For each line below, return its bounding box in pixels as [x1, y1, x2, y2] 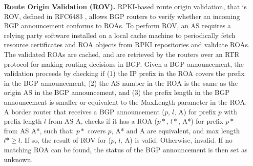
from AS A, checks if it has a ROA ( [48, 116, 157, 126]
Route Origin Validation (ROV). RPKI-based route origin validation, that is [4, 1, 247, 11]
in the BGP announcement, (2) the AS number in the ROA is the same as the [4, 77, 238, 88]
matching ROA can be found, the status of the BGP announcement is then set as [4, 144, 248, 154]
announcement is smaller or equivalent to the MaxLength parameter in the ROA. [4, 96, 247, 107]
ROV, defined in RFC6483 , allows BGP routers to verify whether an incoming [4, 11, 240, 21]
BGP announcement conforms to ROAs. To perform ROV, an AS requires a [4, 20, 231, 31]
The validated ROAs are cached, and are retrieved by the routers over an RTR [4, 49, 240, 59]
